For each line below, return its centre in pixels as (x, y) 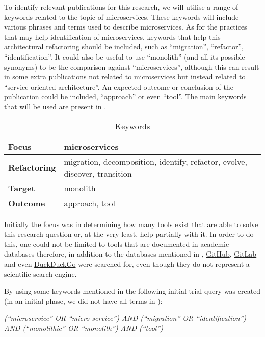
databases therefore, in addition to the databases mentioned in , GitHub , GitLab (130, 254)
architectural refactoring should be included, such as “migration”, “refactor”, (124, 47)
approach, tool (89, 203)
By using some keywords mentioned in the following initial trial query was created (132, 291)
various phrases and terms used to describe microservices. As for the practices (126, 27)
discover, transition (98, 173)
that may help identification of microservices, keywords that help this (112, 36)
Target (22, 188)
